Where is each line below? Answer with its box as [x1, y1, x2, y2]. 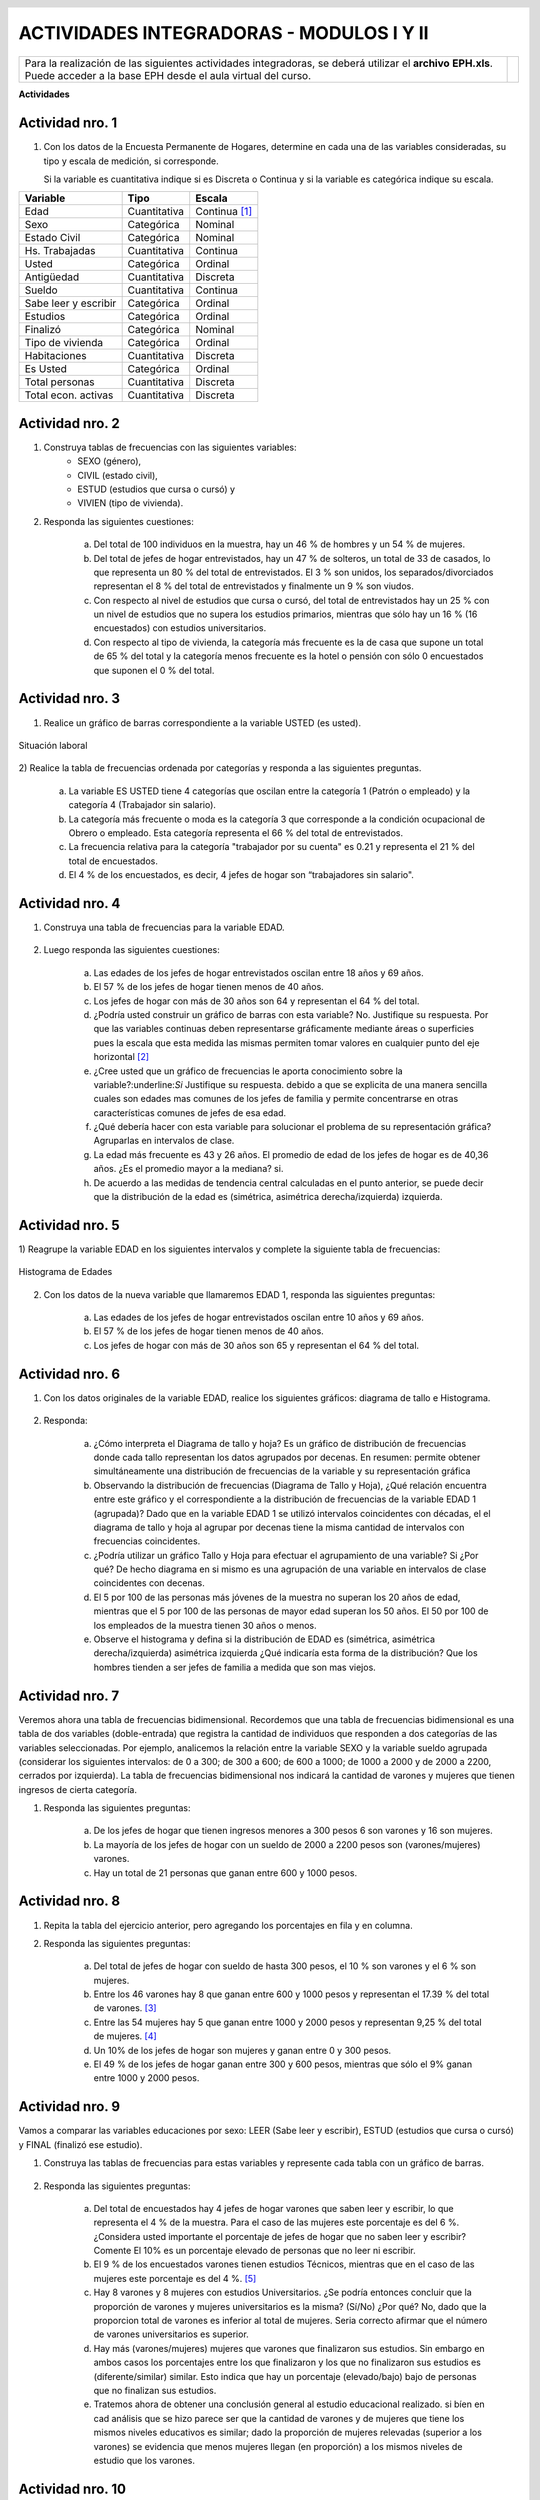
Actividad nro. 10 [18, 2480, 127, 2497]
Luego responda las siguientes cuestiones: [43, 944, 220, 956]
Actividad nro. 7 [18, 1687, 120, 1704]
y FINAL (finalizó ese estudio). [18, 2138, 143, 2150]
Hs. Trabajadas [24, 244, 96, 258]
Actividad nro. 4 [18, 895, 121, 912]
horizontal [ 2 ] [93, 1051, 150, 1063]
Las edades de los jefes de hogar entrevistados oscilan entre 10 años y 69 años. [93, 1311, 424, 1324]
